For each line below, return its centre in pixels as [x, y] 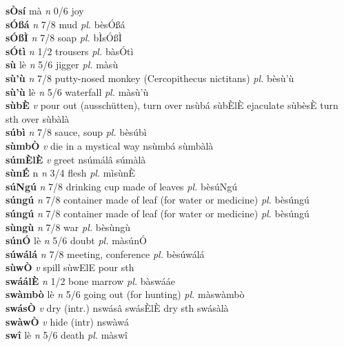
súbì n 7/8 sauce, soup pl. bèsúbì [76, 132]
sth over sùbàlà [38, 118]
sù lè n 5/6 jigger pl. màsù [62, 65]
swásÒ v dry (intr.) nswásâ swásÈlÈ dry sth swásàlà [117, 308]
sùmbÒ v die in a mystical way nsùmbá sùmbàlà [110, 145]
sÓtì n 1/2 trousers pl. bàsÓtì [70, 51]
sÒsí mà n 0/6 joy [45, 10]
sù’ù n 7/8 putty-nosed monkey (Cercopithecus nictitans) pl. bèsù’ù [150, 78]
